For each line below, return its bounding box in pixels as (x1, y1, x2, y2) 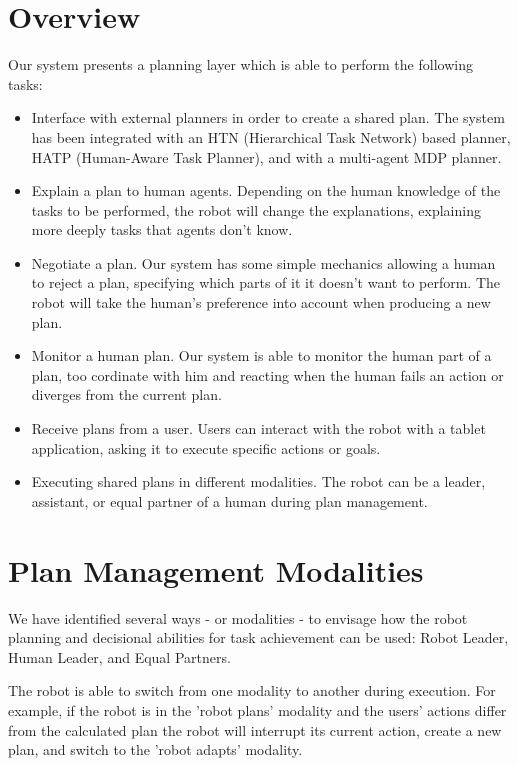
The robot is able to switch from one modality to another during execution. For (8, 680, 496, 701)
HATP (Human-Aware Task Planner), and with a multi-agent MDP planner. (31, 146, 502, 167)
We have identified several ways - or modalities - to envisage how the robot (8, 607, 468, 628)
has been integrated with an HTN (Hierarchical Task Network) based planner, (31, 126, 511, 147)
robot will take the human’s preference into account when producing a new (31, 292, 491, 313)
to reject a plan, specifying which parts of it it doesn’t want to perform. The (31, 272, 501, 293)
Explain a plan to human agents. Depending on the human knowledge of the (31, 180, 501, 201)
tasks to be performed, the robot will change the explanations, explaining (31, 199, 481, 220)
